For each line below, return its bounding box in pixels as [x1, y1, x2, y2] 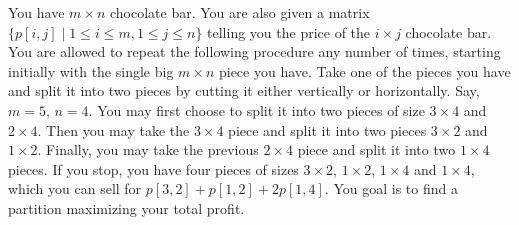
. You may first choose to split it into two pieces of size [88, 99, 425, 120]
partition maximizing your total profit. [8, 197, 245, 218]
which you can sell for [8, 178, 142, 199]
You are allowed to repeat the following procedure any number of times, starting [8, 41, 501, 62]
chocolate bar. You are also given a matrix [109, 2, 370, 22]
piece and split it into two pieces [228, 119, 427, 140]
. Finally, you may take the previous [37, 139, 259, 160]
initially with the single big [8, 60, 174, 81]
